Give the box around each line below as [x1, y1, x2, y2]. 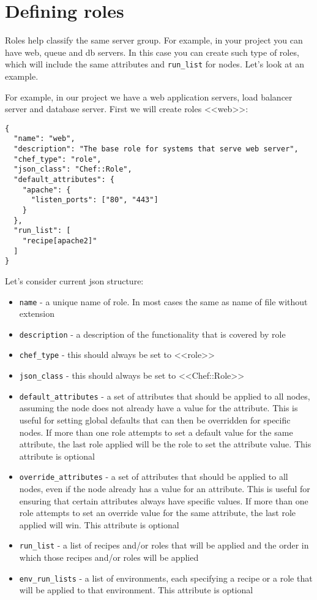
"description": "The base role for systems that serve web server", [13, 145, 299, 154]
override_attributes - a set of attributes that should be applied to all [19, 470, 288, 483]
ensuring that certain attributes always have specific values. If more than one [19, 494, 308, 507]
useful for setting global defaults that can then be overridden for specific [19, 414, 291, 426]
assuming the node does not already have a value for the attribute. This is [19, 401, 298, 414]
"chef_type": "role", [13, 154, 102, 164]
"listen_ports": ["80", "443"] [31, 196, 158, 205]
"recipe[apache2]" [22, 236, 97, 245]
